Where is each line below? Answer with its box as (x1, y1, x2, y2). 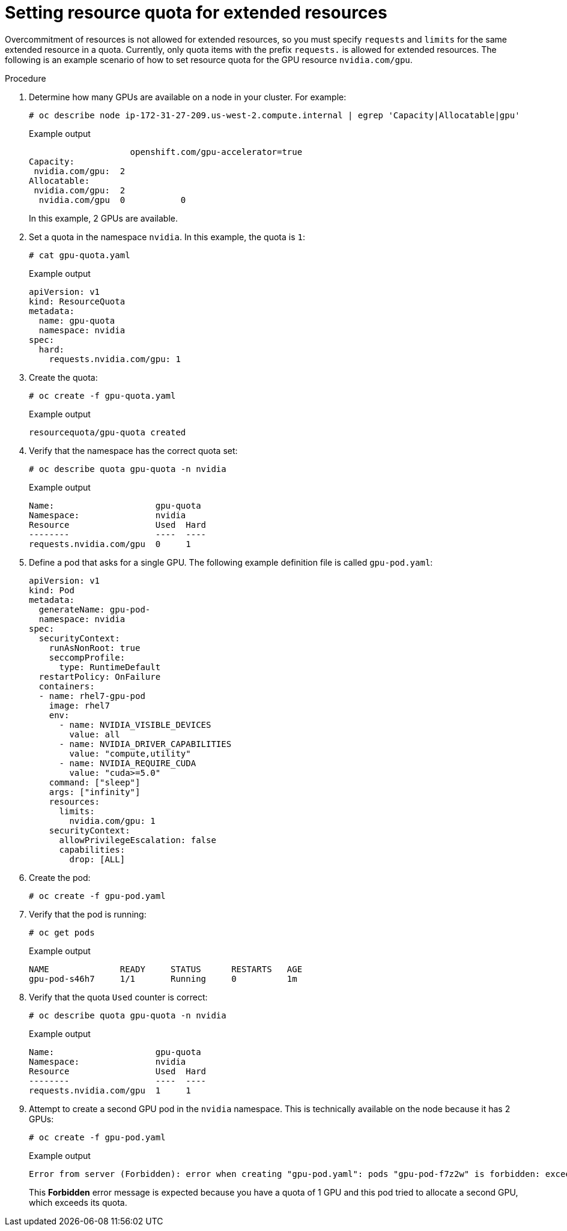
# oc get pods (29, 927, 95, 937)
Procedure (5, 73, 46, 83)
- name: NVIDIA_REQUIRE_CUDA (59, 758, 196, 768)
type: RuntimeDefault (59, 662, 161, 672)
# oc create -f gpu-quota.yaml (29, 390, 176, 401)
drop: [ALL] (69, 854, 126, 864)
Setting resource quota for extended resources (5, 2, 387, 23)
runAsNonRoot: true (49, 643, 141, 653)
